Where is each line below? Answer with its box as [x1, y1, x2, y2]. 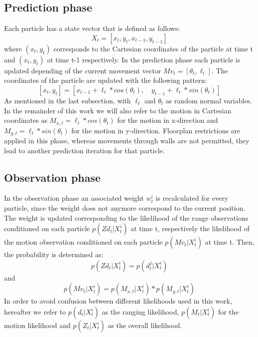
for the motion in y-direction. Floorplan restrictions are [71, 125, 241, 135]
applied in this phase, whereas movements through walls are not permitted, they [4, 135, 250, 146]
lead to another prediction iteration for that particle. [4, 145, 165, 155]
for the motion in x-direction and [117, 115, 218, 125]
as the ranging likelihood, [102, 307, 179, 317]
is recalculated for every [155, 193, 229, 203]
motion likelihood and [4, 320, 71, 331]
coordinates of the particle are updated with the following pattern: [4, 75, 207, 85]
